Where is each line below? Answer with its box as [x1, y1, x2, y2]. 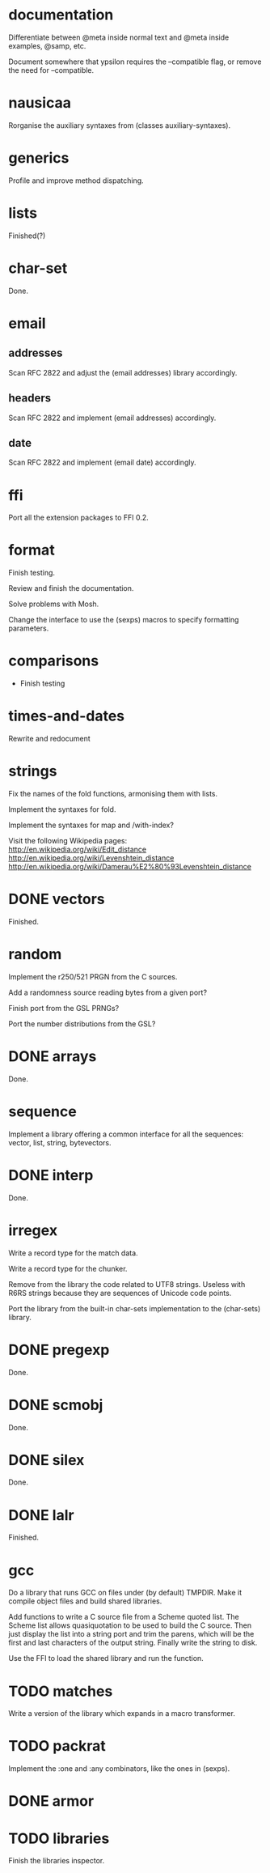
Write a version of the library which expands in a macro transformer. [8, 1709, 236, 1718]
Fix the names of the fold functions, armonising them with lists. [8, 789, 218, 798]
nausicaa [8, 94, 71, 113]
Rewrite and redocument [8, 734, 91, 744]
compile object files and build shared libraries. [8, 1596, 162, 1606]
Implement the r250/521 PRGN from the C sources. [8, 971, 178, 981]
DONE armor [8, 1792, 95, 1811]
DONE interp [8, 1166, 94, 1184]
